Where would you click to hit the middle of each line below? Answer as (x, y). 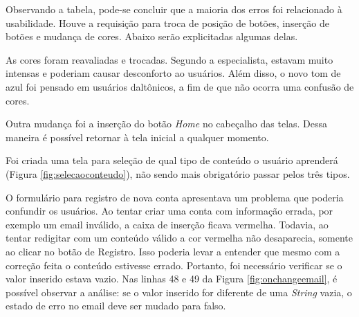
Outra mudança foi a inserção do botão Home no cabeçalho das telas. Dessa (167, 124)
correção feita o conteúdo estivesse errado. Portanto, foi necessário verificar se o (174, 265)
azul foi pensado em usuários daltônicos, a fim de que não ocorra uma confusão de (180, 86)
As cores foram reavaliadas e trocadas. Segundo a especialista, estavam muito (169, 59)
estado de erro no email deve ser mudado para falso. (116, 306)
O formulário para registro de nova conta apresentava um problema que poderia (175, 197)
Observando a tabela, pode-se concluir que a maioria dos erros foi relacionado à (174, 9)
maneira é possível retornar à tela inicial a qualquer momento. (137, 137)
